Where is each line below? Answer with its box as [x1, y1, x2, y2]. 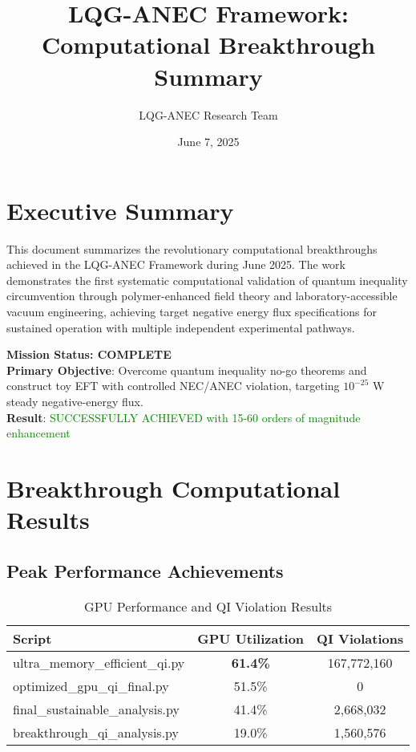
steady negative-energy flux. [6, 392, 143, 409]
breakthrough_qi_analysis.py [13, 722, 179, 742]
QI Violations [317, 628, 404, 648]
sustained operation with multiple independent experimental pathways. [6, 319, 355, 335]
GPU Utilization [197, 628, 305, 648]
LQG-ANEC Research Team [139, 106, 278, 123]
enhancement [6, 425, 71, 441]
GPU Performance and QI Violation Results [84, 596, 333, 616]
